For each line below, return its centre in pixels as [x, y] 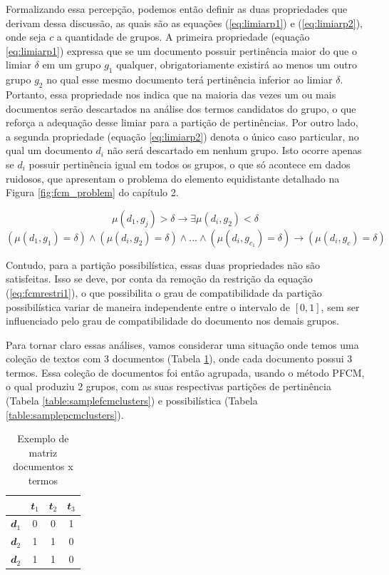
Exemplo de [43, 438]
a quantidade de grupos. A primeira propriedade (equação [183, 37]
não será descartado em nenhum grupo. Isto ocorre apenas [234, 150]
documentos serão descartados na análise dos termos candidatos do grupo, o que [181, 108]
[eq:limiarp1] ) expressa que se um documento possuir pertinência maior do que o [181, 50]
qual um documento [49, 150]
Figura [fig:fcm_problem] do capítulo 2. [92, 192]
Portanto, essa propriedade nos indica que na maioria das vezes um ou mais [171, 94]
